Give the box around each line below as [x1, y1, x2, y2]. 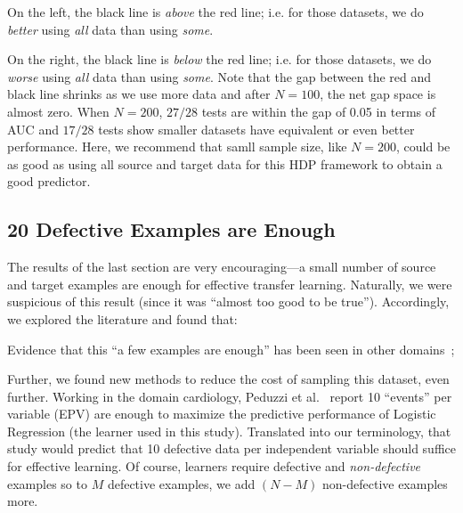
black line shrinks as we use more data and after [7, 85, 271, 103]
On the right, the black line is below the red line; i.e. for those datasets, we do [7, 50, 432, 69]
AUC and [7, 119, 59, 138]
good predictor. [7, 172, 91, 191]
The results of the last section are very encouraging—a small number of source [7, 257, 436, 276]
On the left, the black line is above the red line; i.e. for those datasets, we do [7, 3, 424, 20]
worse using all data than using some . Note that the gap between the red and [7, 67, 432, 85]
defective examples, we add [107, 474, 256, 493]
